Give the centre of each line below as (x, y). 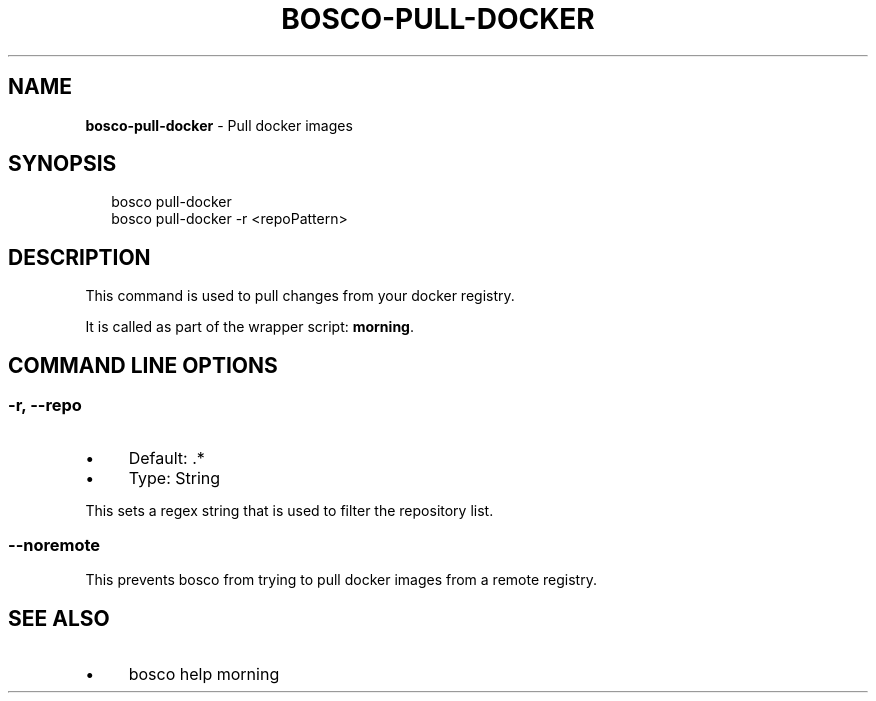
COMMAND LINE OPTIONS (143, 365)
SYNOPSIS (62, 164)
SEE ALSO (59, 618)
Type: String (174, 477)
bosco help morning (204, 674)
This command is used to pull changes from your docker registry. (300, 296)
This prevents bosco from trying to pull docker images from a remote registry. (341, 580)
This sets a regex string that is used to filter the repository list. (289, 510)
